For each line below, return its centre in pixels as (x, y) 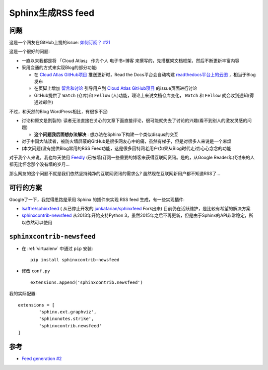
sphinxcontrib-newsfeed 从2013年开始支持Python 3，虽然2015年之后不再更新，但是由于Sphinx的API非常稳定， (135, 215)
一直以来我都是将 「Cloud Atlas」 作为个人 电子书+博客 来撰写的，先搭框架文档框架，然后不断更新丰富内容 (131, 61)
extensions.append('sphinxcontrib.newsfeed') (87, 282)
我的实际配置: (23, 294)
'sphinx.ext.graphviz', (68, 312)
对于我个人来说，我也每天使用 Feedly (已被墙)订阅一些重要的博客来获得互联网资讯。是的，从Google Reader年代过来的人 (132, 157)
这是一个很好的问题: (30, 52)
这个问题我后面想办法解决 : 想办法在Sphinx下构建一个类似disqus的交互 (106, 134)
